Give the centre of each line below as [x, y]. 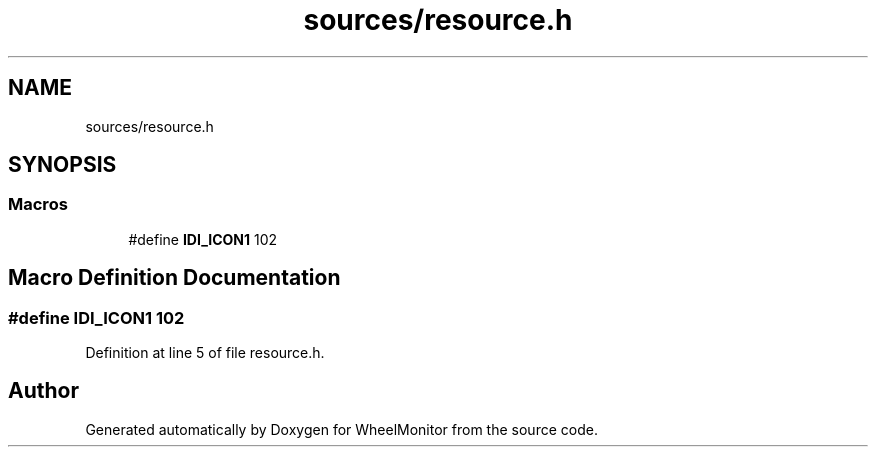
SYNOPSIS [62, 165]
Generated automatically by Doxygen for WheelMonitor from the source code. [341, 429]
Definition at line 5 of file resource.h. [205, 353]
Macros [38, 204]
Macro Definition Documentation [174, 278]
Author [43, 391]
